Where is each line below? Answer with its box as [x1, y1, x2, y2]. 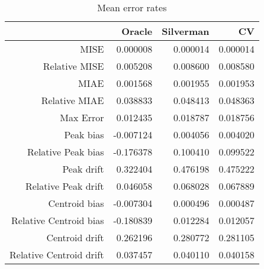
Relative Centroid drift [9, 248, 104, 261]
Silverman [162, 24, 210, 38]
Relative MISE [43, 59, 104, 73]
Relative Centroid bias [11, 213, 104, 227]
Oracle [121, 24, 153, 38]
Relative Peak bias [27, 145, 104, 158]
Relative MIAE [41, 93, 104, 107]
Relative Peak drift [25, 179, 104, 193]
